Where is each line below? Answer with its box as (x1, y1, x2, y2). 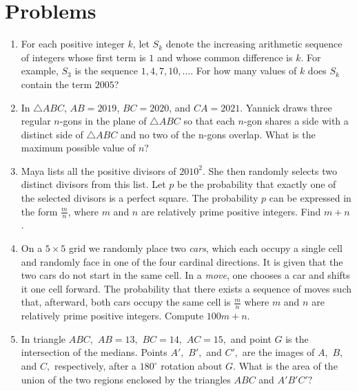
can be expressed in (269, 191, 351, 205)
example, (21, 63, 59, 78)
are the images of (242, 345, 315, 359)
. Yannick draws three (240, 100, 332, 114)
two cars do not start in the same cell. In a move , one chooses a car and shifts (21, 268, 350, 282)
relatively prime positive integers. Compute (21, 308, 204, 323)
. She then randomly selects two (202, 163, 337, 178)
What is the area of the (238, 359, 338, 373)
